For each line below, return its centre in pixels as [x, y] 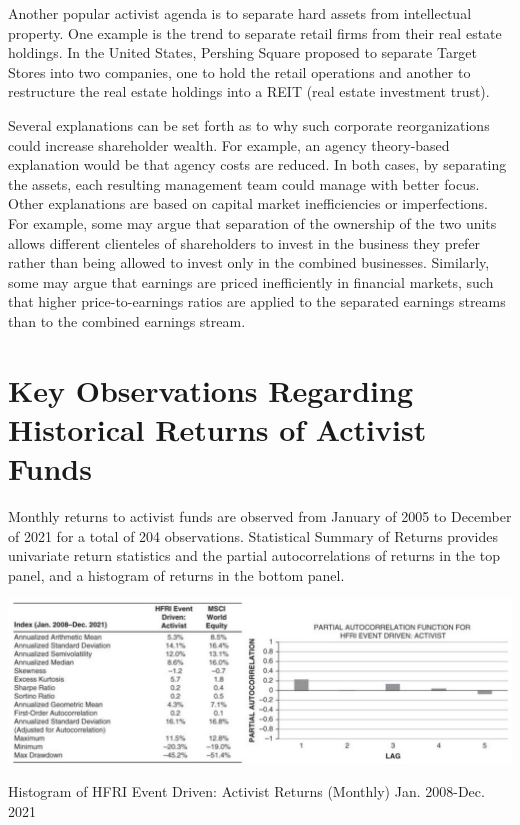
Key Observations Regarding [211, 389]
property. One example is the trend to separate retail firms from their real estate [255, 32]
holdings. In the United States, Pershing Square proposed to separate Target [243, 52]
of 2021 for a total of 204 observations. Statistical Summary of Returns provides [253, 535]
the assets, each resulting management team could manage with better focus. [244, 183]
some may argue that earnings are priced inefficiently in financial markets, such [251, 281]
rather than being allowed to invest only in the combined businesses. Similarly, [249, 262]
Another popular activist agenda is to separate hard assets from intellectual [240, 13]
